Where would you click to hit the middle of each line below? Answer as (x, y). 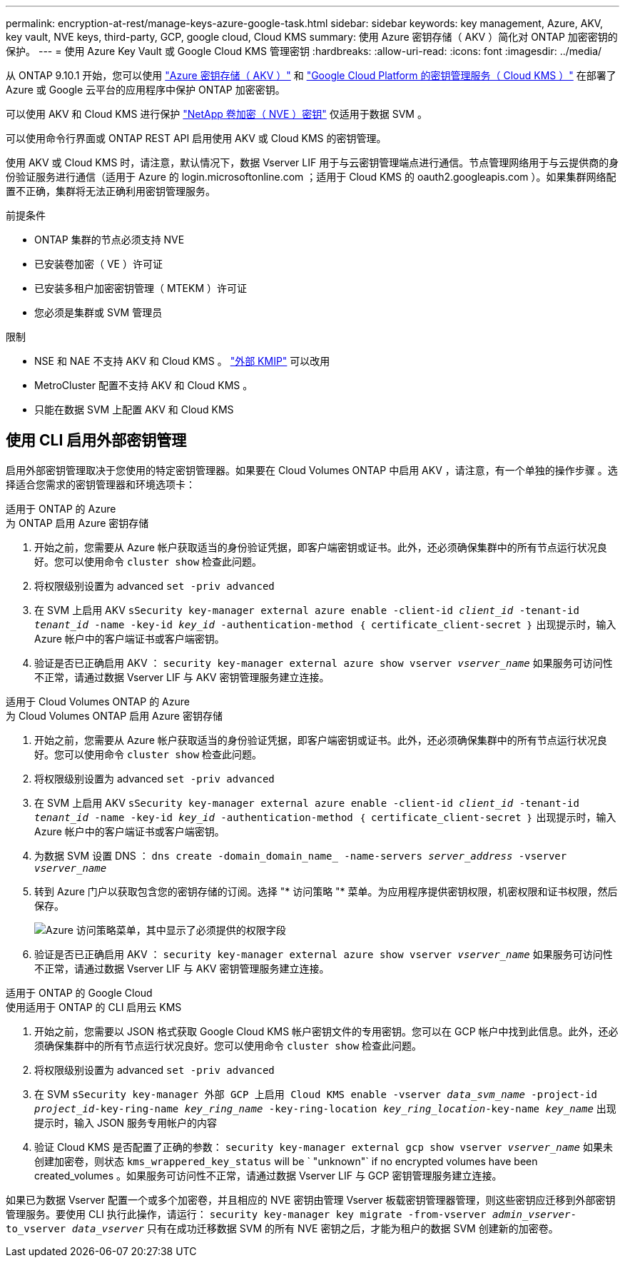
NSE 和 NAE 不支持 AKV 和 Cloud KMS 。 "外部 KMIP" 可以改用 (182, 361)
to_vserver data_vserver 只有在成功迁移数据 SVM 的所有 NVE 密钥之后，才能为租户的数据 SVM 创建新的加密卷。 (282, 1228)
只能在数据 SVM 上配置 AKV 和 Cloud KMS (134, 409)
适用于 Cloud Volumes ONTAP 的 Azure (98, 701)
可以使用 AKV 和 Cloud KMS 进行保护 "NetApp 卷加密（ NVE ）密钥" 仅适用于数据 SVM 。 (217, 114)
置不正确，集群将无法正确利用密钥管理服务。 (111, 191)
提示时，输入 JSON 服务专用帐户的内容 (126, 1122)
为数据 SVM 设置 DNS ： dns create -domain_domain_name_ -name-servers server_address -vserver (301, 855)
